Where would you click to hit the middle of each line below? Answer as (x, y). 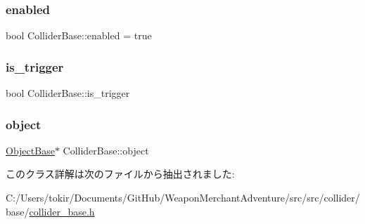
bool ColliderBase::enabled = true (79, 35)
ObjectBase (30, 150)
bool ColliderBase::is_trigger (68, 93)
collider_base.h (62, 211)
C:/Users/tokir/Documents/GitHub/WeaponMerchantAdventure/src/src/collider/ (183, 198)
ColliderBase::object (106, 150)
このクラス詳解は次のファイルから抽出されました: (120, 174)
